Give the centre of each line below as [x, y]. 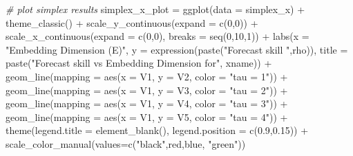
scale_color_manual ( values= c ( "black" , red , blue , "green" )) [126, 143]
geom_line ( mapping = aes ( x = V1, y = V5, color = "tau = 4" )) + [147, 116]
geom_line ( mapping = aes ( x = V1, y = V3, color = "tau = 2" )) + [147, 90]
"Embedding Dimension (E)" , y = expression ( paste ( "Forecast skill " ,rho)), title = [177, 49]
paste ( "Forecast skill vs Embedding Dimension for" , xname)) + [139, 63]
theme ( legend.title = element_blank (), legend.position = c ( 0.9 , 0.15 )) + [157, 130]
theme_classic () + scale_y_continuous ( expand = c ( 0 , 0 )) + [132, 22]
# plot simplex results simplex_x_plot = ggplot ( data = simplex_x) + [155, 9]
